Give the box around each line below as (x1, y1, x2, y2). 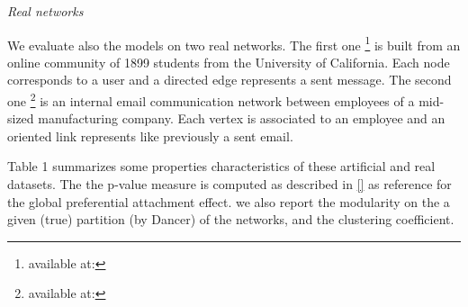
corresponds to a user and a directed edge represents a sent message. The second (7, 70, 452, 89)
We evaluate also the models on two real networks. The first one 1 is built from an (7, 32, 461, 54)
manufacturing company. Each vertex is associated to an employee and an (38, 109, 445, 128)
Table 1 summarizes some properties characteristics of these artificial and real (7, 157, 436, 176)
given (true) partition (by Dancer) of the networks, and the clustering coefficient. (7, 210, 454, 229)
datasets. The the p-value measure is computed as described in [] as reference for (7, 175, 452, 194)
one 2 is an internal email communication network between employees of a (7, 89, 415, 110)
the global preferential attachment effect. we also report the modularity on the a (7, 192, 450, 211)
